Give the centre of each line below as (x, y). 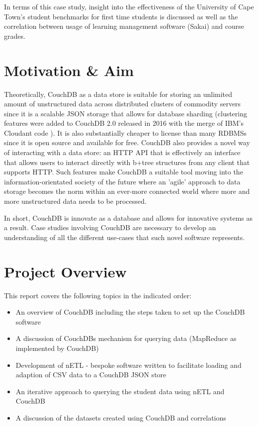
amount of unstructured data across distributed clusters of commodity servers (123, 104)
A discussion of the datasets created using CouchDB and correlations (121, 417)
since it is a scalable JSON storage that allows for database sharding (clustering (126, 113)
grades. (15, 36)
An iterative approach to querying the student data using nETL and (120, 391)
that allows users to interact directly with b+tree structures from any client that (127, 162)
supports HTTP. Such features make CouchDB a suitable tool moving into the (124, 172)
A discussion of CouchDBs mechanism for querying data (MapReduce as (126, 338)
